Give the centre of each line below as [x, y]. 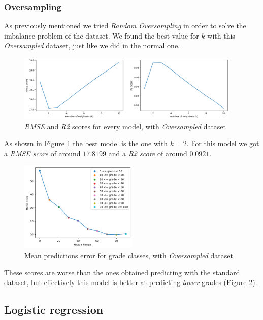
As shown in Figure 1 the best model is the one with [86, 143]
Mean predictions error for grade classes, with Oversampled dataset [129, 255]
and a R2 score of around [148, 153]
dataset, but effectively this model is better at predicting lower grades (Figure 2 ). [131, 282]
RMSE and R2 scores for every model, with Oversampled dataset [125, 126]
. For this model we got [223, 143]
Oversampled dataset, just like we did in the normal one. [92, 45]
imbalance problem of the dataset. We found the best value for [102, 35]
